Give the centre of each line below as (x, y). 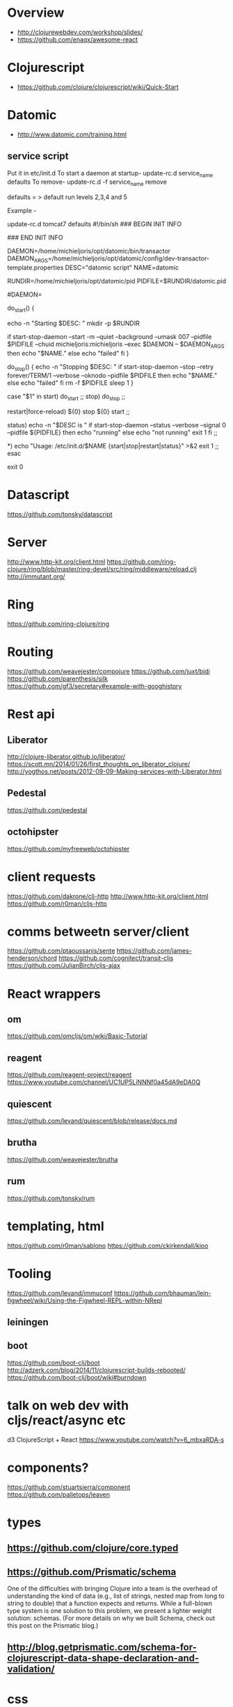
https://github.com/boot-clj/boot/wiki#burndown (77, 1377)
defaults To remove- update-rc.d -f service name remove (87, 183)
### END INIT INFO (35, 237)
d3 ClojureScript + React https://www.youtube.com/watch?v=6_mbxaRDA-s (116, 1440)
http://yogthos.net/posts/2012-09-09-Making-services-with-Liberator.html (114, 771)
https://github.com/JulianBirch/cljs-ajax (64, 966)
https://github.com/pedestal (47, 810)
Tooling (30, 1274)
